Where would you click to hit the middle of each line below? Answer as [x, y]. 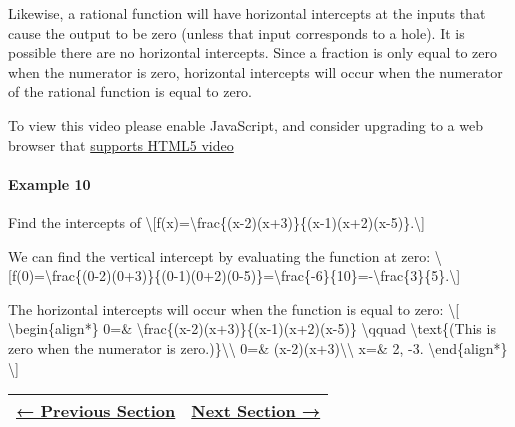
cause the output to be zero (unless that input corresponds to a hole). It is [236, 32]
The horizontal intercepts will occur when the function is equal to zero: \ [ [234, 308]
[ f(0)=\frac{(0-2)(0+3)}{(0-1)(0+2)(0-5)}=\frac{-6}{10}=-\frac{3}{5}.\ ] [234, 275]
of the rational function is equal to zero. [130, 91]
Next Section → [256, 411]
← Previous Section [96, 411]
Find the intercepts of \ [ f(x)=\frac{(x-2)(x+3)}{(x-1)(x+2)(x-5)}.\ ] [216, 221]
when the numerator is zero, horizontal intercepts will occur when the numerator [255, 71]
